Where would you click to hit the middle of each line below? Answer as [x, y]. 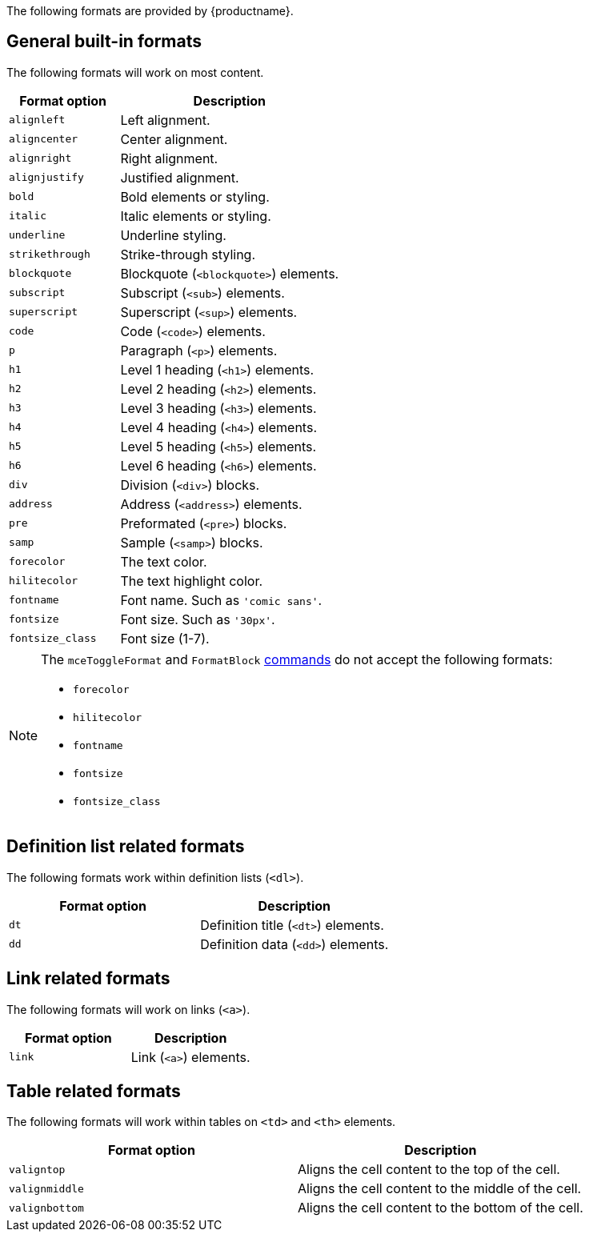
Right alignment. [169, 158]
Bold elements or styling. [195, 196]
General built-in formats [104, 42]
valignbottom [46, 1208]
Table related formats [94, 1091]
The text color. [164, 561]
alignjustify [46, 178]
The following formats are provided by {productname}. [150, 11]
